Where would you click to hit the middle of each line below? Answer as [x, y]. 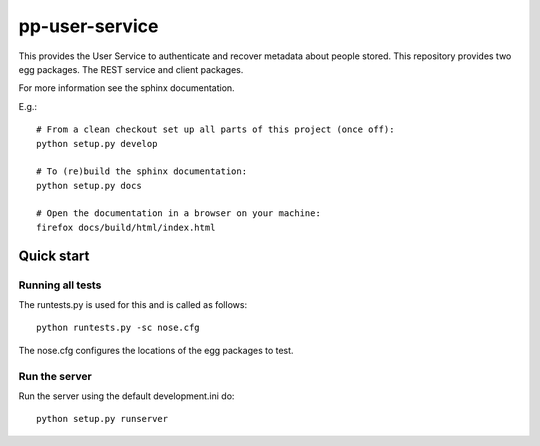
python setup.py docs [89, 185]
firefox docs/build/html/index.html [126, 227]
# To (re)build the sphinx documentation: [142, 171]
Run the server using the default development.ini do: [126, 396]
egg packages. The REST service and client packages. [131, 69]
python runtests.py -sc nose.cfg [118, 328]
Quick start [54, 255]
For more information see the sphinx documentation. [126, 88]
